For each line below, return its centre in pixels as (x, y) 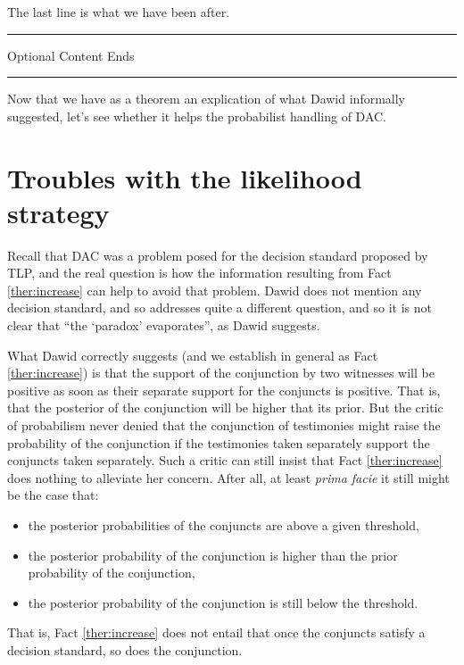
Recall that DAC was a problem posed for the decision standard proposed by (218, 255)
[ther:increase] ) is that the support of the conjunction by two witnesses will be (221, 373)
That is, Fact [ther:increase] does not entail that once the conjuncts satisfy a (216, 632)
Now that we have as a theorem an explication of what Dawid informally (206, 99)
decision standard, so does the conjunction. (125, 649)
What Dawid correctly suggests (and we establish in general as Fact (193, 355)
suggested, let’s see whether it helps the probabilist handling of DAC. (197, 116)
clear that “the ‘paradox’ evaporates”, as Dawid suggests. (164, 325)
